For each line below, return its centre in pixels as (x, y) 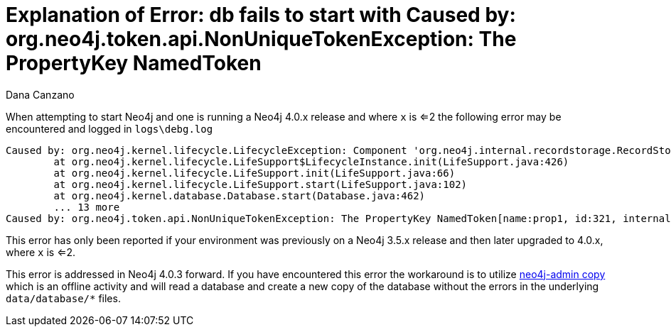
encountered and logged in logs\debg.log (109, 128)
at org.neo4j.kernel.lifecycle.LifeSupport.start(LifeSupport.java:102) (261, 184)
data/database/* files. (63, 298)
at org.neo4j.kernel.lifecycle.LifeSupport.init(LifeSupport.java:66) (254, 173)
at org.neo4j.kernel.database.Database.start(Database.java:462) (240, 195)
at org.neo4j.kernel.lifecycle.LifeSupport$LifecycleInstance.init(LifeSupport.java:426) (311, 161)
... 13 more (87, 207)
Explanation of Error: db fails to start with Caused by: (261, 15)
